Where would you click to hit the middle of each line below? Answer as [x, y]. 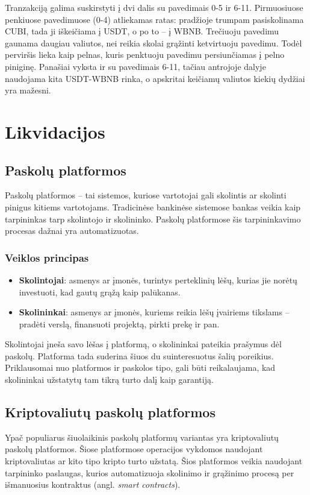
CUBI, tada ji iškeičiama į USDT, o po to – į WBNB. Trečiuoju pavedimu [142, 31]
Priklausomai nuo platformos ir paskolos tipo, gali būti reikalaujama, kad [140, 367]
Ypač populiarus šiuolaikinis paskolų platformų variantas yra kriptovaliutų [142, 437]
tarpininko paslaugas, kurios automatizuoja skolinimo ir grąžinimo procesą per [150, 472]
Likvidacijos [55, 131]
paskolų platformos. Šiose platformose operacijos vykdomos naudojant [134, 449]
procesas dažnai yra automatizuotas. [72, 231]
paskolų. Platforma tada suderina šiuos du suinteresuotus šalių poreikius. [139, 355]
